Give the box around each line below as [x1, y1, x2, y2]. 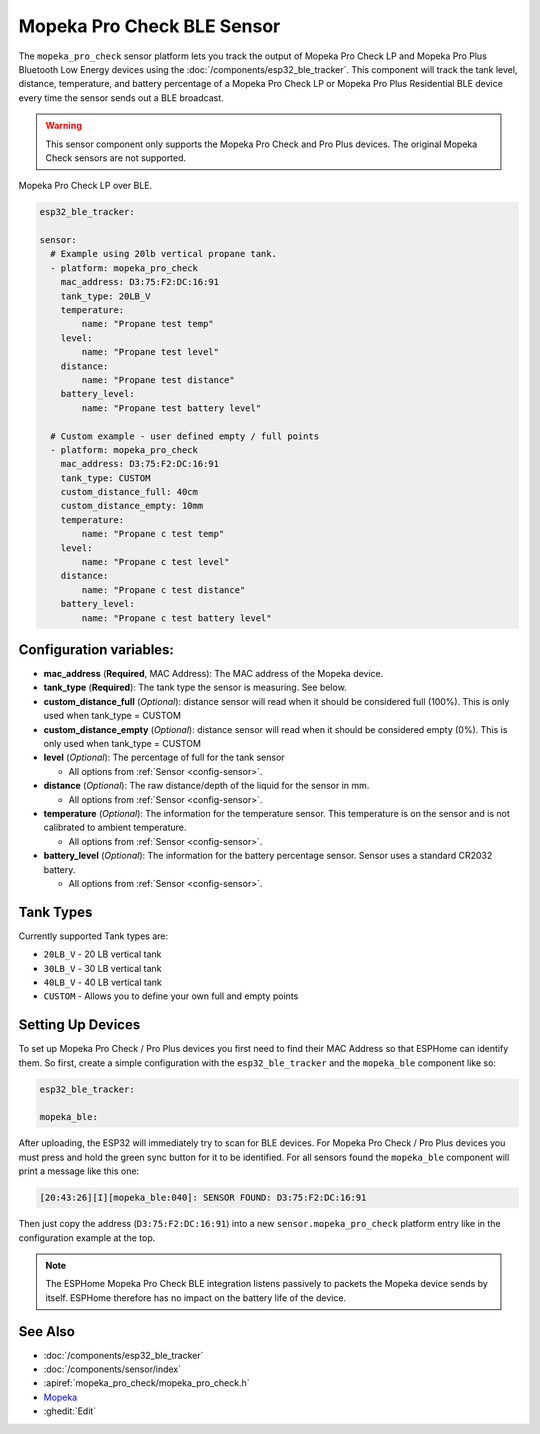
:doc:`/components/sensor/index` [43, 1363, 182, 1375]
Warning [45, 120, 82, 132]
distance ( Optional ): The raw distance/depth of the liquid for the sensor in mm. [43, 780, 370, 792]
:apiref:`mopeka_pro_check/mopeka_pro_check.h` [43, 1377, 250, 1389]
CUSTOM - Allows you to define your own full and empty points [43, 990, 299, 1002]
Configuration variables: [18, 641, 175, 658]
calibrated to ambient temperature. [43, 821, 187, 834]
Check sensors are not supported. [45, 151, 187, 164]
